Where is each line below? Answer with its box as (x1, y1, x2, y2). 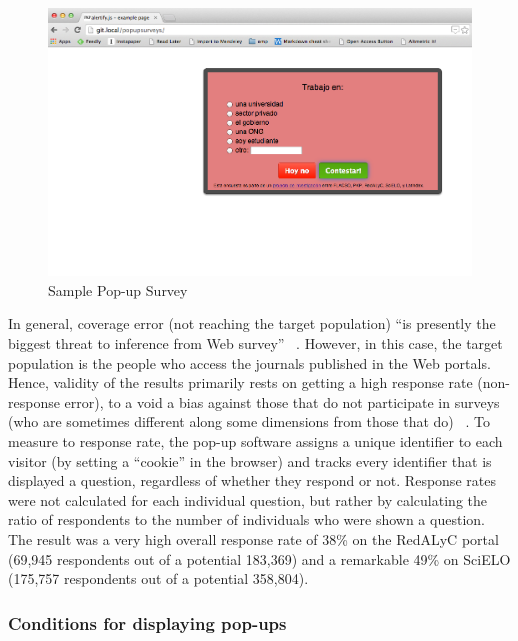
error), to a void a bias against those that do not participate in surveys (64, 391, 500, 412)
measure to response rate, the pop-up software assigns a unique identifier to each (8, 431, 503, 452)
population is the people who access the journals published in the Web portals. (8, 352, 491, 373)
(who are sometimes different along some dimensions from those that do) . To (8, 411, 490, 432)
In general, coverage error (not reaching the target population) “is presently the (8, 313, 496, 334)
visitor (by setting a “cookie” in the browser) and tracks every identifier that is (8, 450, 492, 471)
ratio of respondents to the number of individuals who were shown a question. (8, 509, 485, 530)
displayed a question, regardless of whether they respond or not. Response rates (8, 470, 496, 491)
